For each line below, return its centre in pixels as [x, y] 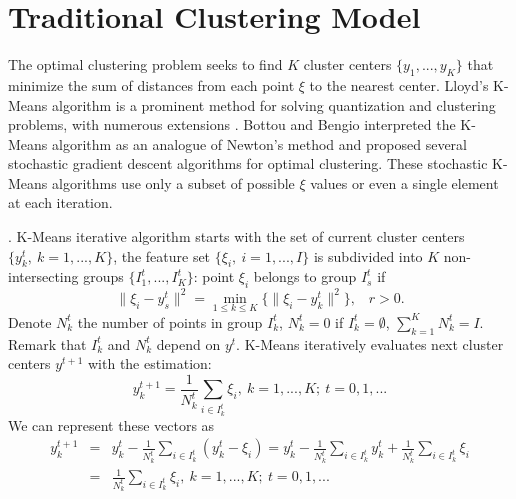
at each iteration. [60, 202]
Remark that [47, 343]
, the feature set [162, 255]
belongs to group [305, 276]
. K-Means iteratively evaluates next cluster [370, 343]
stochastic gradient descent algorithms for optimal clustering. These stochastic [248, 163]
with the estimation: [149, 363]
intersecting [43, 276]
